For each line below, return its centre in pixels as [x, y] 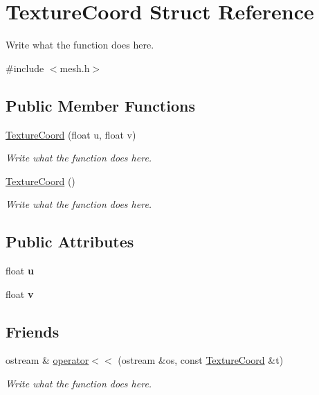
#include [25, 68]
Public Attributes [70, 242]
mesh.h [75, 68]
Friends [33, 331]
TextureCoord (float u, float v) [71, 134]
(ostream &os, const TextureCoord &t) [201, 360]
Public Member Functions [100, 105]
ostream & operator [47, 360]
